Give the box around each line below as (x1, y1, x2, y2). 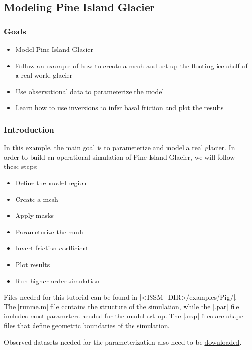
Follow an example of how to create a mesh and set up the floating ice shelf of (15, 60, 248, 70)
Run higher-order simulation (15, 275, 100, 285)
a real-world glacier (15, 70, 72, 80)
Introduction (4, 123, 54, 135)
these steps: (4, 161, 38, 171)
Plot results (15, 259, 50, 269)
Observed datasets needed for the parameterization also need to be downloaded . (4, 336, 242, 347)
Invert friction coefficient (15, 243, 89, 253)
